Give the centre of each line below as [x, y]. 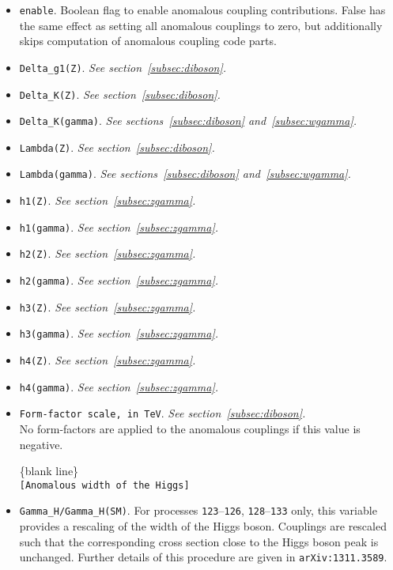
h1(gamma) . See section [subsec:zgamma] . [119, 226]
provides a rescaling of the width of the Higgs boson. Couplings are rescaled [203, 526]
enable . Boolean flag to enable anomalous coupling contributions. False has [202, 9]
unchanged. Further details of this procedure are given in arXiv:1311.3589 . [203, 557]
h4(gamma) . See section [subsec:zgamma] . [119, 386]
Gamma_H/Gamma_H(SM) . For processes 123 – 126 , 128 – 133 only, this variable [198, 510]
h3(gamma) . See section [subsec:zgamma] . [119, 333]
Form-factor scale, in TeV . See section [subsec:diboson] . [162, 413]
